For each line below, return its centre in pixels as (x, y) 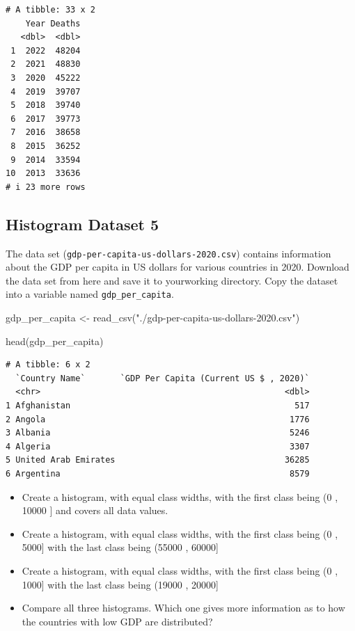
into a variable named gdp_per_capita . (90, 294)
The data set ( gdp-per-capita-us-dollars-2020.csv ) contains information (168, 253)
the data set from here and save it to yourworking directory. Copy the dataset (172, 280)
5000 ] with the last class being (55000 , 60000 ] (120, 547)
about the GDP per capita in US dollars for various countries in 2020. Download (177, 267)
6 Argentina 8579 (158, 473)
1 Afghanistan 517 (158, 405)
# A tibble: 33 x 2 (50, 10)
